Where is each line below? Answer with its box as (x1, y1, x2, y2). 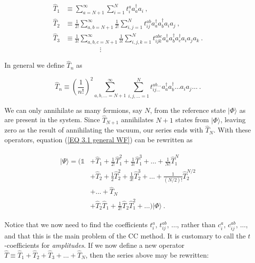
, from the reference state (150, 105, 226, 115)
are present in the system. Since (4, 114, 100, 125)
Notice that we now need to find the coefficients (4, 219, 148, 230)
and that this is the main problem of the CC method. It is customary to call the (4, 230, 246, 240)
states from (175, 114, 209, 125)
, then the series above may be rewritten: (85, 250, 209, 260)
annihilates (121, 114, 154, 125)
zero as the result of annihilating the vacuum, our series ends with (4, 125, 203, 135)
